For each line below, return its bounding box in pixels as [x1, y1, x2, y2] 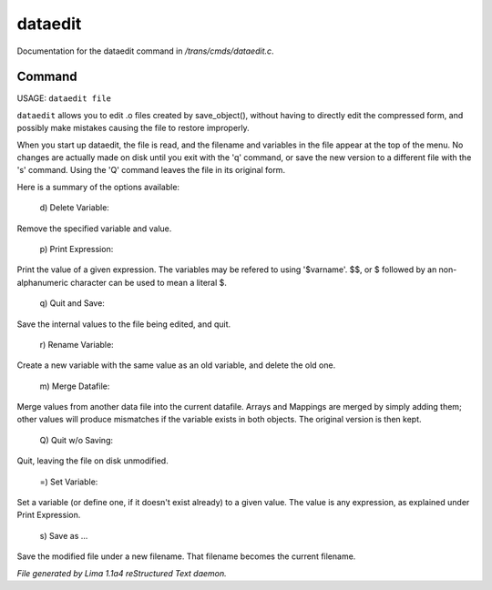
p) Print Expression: [39, 243, 114, 254]
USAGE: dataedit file [16, 93, 111, 104]
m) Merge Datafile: [39, 381, 110, 392]
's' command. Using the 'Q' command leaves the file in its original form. [16, 165, 286, 176]
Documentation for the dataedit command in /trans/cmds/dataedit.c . [16, 46, 274, 56]
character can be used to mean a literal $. [69, 277, 228, 288]
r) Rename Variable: [39, 339, 114, 350]
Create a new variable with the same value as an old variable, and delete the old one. [16, 360, 336, 371]
